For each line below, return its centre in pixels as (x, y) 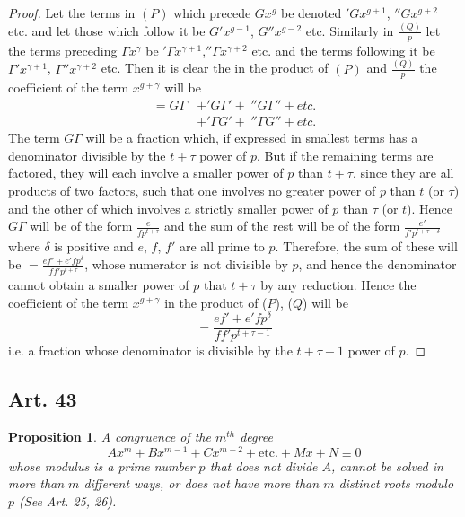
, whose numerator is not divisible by (186, 263)
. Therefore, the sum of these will (366, 246)
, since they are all (403, 173)
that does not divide (263, 465)
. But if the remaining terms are (345, 155)
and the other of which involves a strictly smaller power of (168, 208)
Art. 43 (43, 399)
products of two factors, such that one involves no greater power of (192, 190)
